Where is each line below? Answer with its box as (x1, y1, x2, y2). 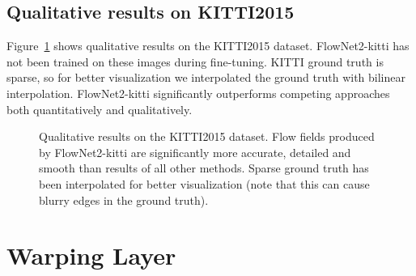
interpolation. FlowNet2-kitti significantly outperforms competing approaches (6, 84, 390, 101)
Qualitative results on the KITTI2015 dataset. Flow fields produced (39, 128, 375, 145)
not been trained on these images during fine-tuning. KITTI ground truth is (6, 53, 384, 70)
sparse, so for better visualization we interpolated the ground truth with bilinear (6, 69, 405, 86)
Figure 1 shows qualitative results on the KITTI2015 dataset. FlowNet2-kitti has (6, 37, 410, 54)
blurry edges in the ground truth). (39, 191, 209, 208)
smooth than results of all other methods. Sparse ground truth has (39, 159, 369, 176)
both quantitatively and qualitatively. (6, 100, 193, 117)
